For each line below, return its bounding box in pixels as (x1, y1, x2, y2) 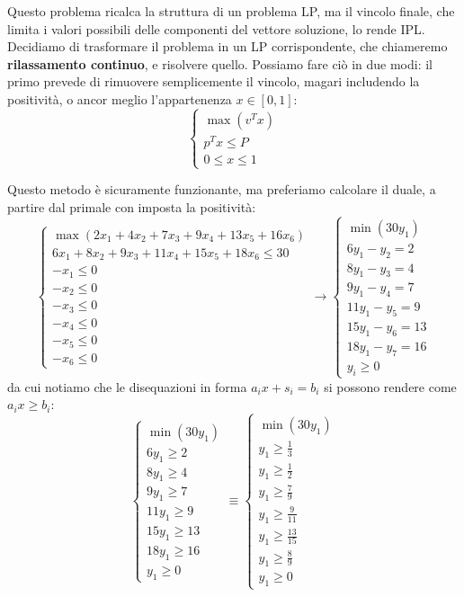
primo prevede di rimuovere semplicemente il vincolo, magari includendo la (7, 72, 420, 91)
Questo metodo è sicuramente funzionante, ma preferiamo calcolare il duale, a (7, 180, 436, 199)
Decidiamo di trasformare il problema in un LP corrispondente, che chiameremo (7, 37, 448, 56)
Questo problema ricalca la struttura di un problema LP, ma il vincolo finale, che (7, 2, 455, 20)
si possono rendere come (324, 377, 457, 396)
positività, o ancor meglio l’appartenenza (7, 89, 232, 108)
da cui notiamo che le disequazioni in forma (7, 377, 247, 396)
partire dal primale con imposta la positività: (7, 197, 256, 216)
